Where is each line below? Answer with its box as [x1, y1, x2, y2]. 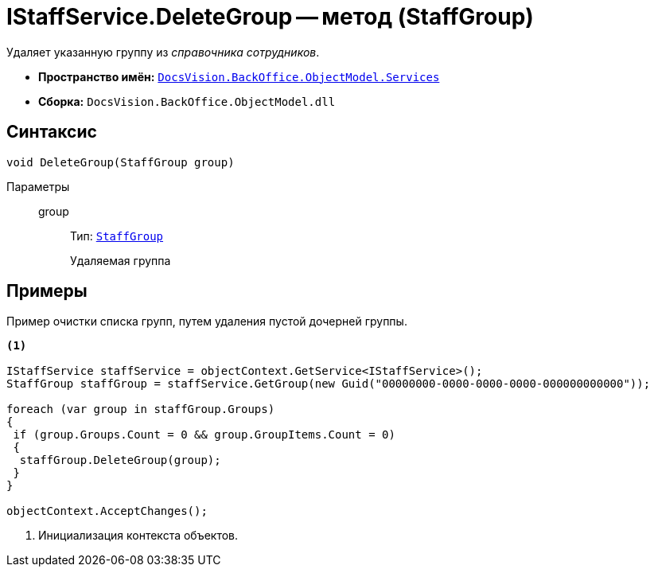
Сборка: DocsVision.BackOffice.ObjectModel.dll [38, 94, 336, 108]
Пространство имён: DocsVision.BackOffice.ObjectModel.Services [38, 69, 440, 84]
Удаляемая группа [70, 253, 171, 267]
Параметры [6, 179, 70, 193]
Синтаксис [6, 122, 97, 142]
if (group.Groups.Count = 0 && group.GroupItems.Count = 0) [13, 428, 395, 442]
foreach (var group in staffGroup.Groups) [6, 403, 275, 416]
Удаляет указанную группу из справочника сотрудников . [6, 45, 320, 59]
